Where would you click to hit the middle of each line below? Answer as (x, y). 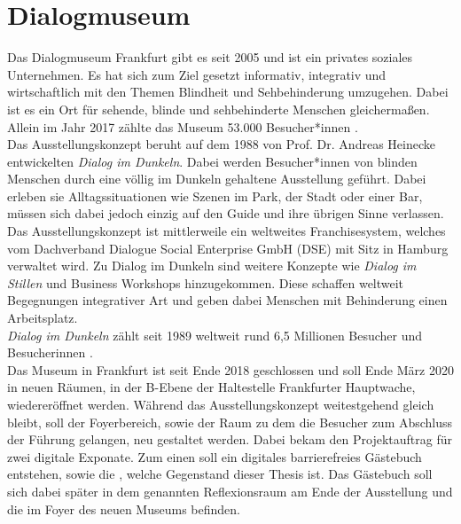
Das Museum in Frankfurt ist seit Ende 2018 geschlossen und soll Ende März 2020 (230, 369)
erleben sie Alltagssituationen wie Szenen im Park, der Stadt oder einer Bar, (215, 196)
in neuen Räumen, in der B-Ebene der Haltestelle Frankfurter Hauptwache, (211, 387)
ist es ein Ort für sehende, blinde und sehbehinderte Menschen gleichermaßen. (219, 109)
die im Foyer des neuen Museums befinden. (124, 508)
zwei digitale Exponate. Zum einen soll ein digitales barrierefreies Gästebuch (215, 456)
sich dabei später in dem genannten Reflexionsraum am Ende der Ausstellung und (230, 491)
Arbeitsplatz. (43, 318)
